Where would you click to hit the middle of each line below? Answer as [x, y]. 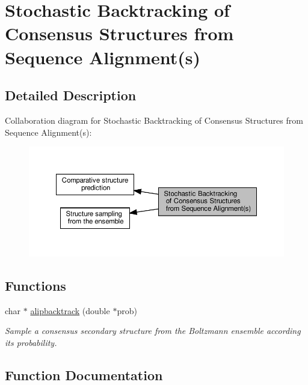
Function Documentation [84, 374]
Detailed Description [71, 95]
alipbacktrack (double [70, 310]
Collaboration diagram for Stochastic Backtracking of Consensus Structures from [154, 120]
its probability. [31, 342]
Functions [35, 285]
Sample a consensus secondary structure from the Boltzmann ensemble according [153, 331]
